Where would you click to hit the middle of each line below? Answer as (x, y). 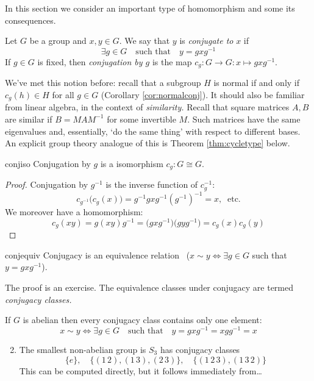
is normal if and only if (257, 83)
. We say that (145, 41)
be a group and (58, 41)
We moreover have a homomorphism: (74, 212)
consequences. (30, 20)
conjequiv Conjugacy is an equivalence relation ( (98, 255)
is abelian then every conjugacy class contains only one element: (142, 320)
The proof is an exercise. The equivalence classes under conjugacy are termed (149, 287)
